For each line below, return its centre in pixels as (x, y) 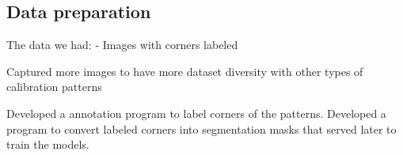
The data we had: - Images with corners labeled (122, 45)
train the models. (48, 144)
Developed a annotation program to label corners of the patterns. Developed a (196, 113)
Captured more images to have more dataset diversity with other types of (185, 71)
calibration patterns (54, 87)
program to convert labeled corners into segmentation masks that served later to (201, 129)
